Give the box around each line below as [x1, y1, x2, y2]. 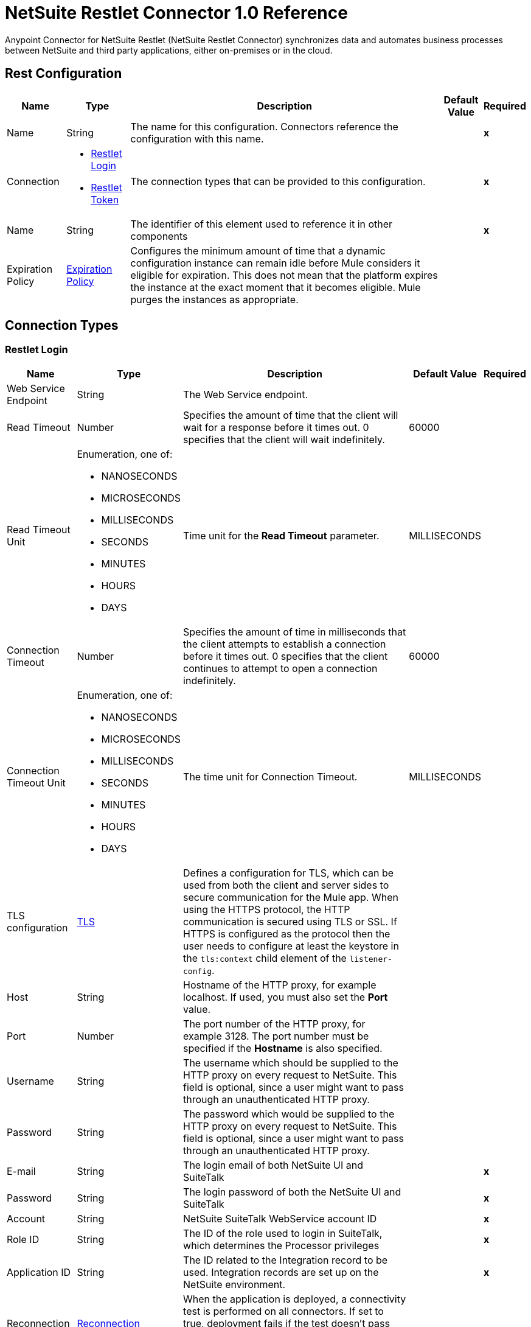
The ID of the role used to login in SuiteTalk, [183, 1227, 383, 1239]
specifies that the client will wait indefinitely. [183, 433, 385, 446]
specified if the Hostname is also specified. [183, 1042, 383, 1054]
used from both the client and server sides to [183, 878, 389, 891]
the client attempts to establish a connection [183, 637, 386, 650]
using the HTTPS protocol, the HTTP [183, 903, 350, 916]
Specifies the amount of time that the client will [183, 408, 398, 421]
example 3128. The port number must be [183, 1029, 369, 1042]
